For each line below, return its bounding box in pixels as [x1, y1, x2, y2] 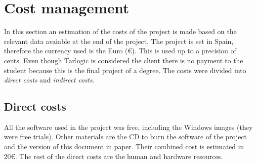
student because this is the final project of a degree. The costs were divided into [4, 65, 246, 75]
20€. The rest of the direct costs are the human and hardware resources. [4, 151, 223, 161]
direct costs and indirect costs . [4, 75, 94, 85]
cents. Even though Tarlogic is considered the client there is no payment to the [4, 55, 243, 65]
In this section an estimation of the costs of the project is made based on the [4, 26, 237, 37]
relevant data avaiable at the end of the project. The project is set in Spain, [4, 36, 234, 46]
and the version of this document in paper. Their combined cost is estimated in [4, 141, 244, 152]
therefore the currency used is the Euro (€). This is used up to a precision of [4, 45, 236, 56]
